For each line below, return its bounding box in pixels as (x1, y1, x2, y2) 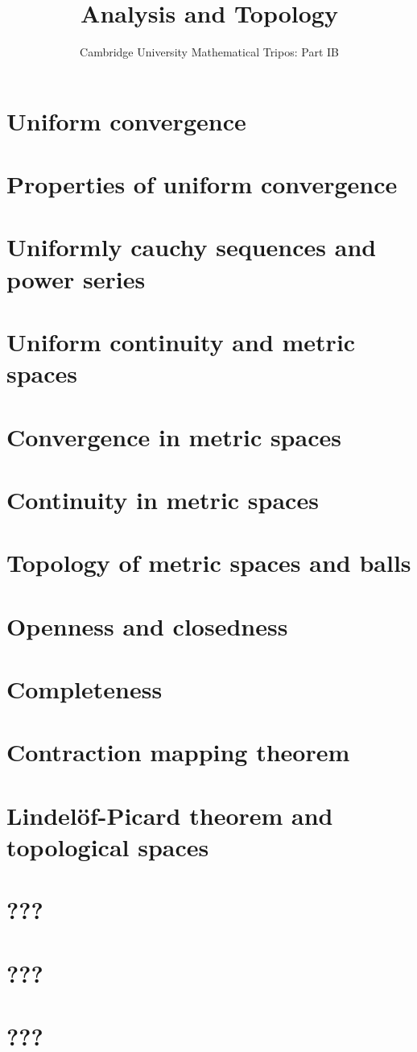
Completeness (6, 673, 163, 706)
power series (6, 262, 146, 295)
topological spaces (6, 830, 209, 864)
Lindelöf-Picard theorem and (6, 798, 333, 831)
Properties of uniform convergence (6, 168, 398, 201)
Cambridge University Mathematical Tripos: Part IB (80, 43, 339, 60)
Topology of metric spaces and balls (6, 546, 411, 579)
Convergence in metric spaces (6, 420, 341, 453)
